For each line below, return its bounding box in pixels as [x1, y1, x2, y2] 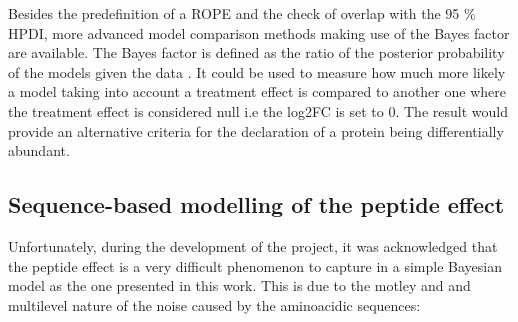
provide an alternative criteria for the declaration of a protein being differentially [8, 120, 504, 141]
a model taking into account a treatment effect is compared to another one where [8, 81, 506, 102]
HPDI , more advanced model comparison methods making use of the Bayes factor [8, 22, 510, 43]
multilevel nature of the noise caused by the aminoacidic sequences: [8, 294, 421, 315]
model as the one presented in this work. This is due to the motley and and [8, 275, 471, 296]
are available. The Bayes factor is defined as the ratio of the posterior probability [8, 42, 505, 63]
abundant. [8, 140, 70, 161]
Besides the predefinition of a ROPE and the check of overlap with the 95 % [8, 3, 476, 23]
